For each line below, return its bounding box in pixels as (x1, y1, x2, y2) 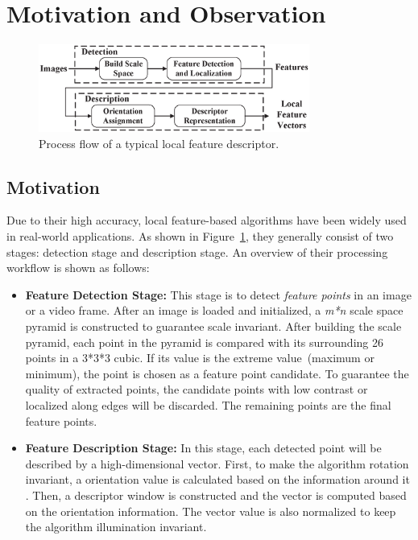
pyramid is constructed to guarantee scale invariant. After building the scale (25, 318, 402, 335)
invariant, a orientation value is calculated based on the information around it (25, 471, 410, 488)
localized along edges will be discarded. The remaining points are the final (25, 396, 391, 413)
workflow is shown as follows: (6, 259, 150, 276)
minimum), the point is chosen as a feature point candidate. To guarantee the (25, 365, 409, 381)
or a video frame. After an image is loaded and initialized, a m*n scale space (25, 302, 404, 319)
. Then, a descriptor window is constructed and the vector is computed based (25, 486, 407, 503)
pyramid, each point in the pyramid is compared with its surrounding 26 (25, 333, 383, 350)
